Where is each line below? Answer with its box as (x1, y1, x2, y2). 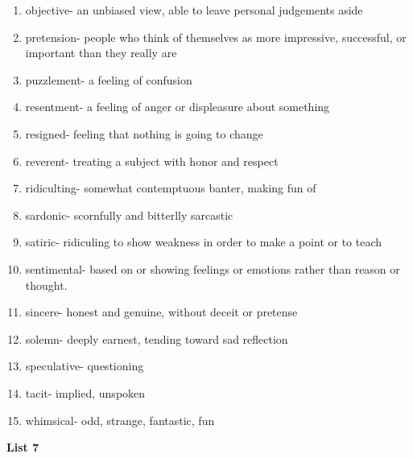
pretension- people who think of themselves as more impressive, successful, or (25, 28, 407, 45)
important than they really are (25, 44, 177, 61)
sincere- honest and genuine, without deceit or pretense (25, 303, 298, 320)
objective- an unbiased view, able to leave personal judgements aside (25, 2, 363, 18)
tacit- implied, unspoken (25, 384, 146, 401)
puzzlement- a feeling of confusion (25, 71, 192, 88)
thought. (25, 276, 68, 293)
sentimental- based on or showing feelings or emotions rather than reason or (25, 260, 400, 277)
